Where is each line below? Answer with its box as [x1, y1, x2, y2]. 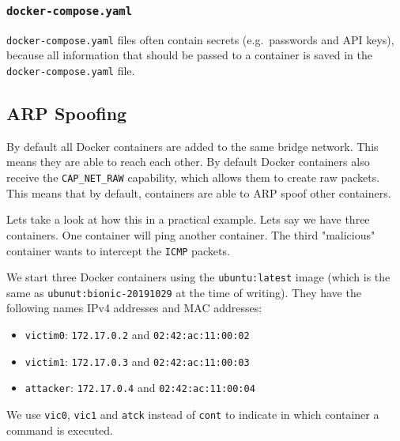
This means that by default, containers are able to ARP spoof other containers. [6, 184, 391, 201]
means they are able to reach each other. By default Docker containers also [6, 153, 370, 170]
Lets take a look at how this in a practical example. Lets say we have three [6, 211, 370, 228]
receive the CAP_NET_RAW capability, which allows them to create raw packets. [6, 169, 380, 186]
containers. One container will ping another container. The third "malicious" [6, 226, 375, 243]
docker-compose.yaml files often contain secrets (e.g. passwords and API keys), [6, 31, 394, 47]
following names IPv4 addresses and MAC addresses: [6, 300, 262, 316]
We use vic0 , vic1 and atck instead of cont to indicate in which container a [6, 406, 379, 423]
